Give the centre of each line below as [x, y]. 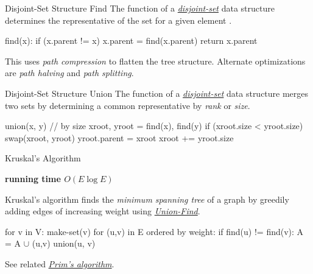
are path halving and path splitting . [69, 73]
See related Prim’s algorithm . [60, 263]
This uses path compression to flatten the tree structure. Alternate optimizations [155, 61]
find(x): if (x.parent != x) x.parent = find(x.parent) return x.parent [131, 40]
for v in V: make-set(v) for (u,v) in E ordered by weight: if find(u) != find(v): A [154, 231]
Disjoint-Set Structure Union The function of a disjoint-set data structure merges [157, 93]
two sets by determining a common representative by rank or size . [128, 105]
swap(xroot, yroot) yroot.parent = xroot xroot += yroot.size [119, 137]
